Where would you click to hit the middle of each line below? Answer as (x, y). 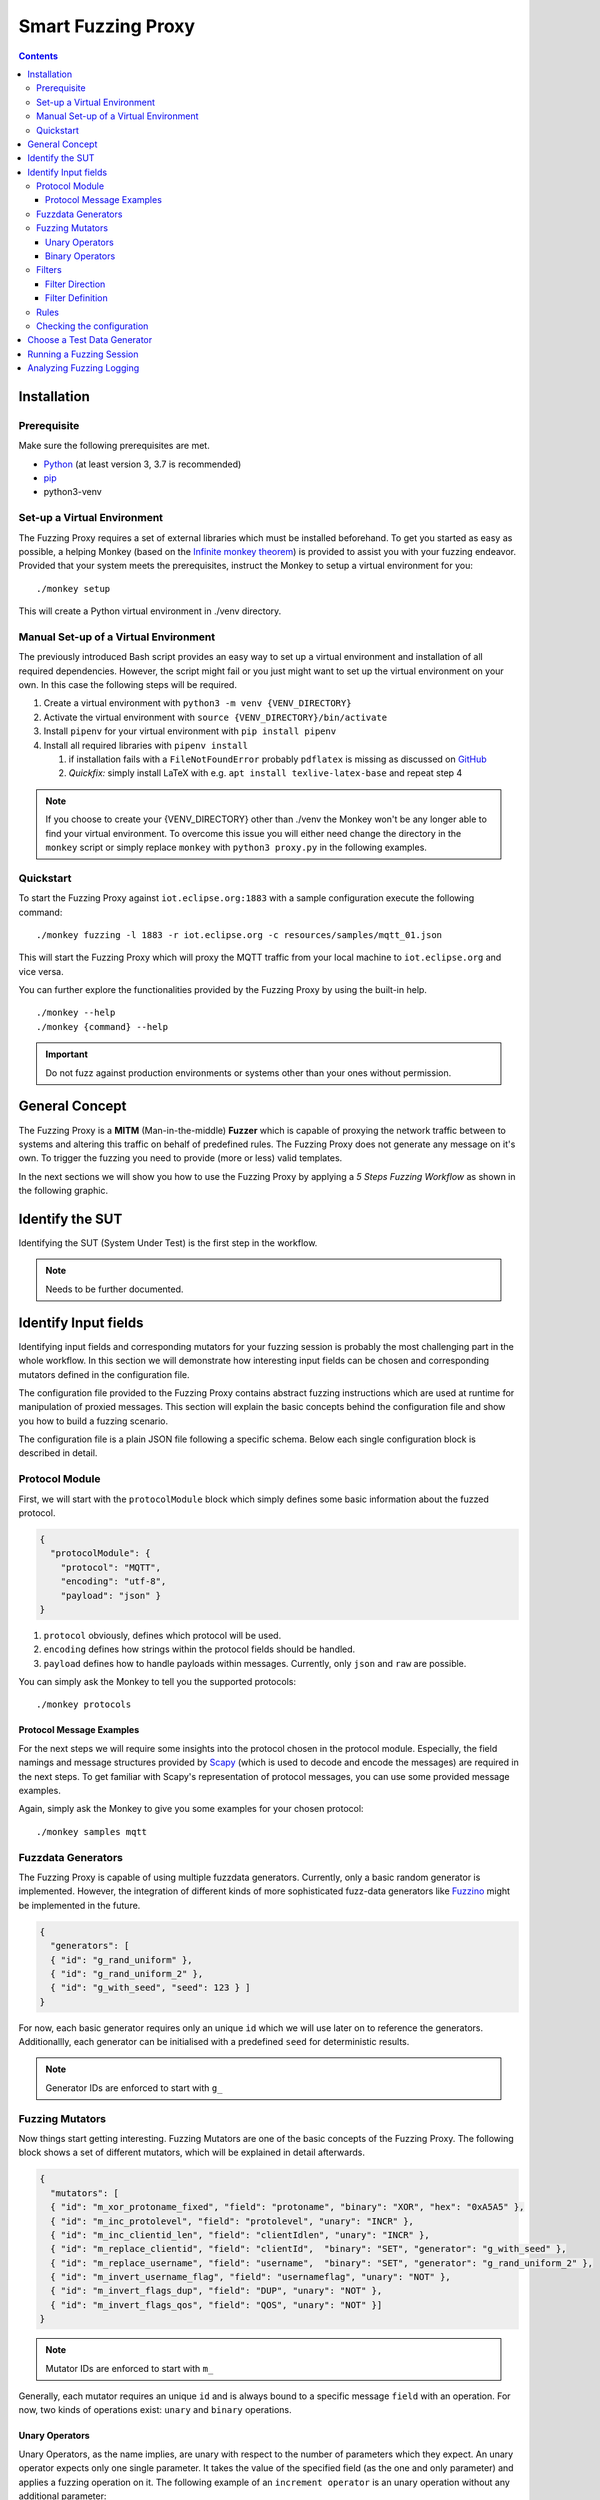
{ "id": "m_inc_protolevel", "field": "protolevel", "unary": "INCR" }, (232, 2221)
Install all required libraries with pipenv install (146, 745)
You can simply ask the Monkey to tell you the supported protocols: (157, 1682)
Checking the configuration (92, 326)
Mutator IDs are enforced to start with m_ (129, 2368)
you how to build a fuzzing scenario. (93, 1421)
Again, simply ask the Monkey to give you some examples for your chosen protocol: (191, 1809)
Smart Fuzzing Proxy (106, 26)
